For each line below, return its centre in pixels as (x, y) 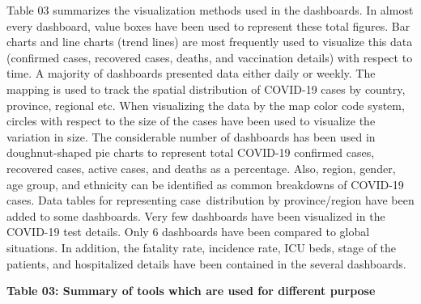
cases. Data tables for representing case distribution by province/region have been (210, 200)
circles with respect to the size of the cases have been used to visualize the (191, 121)
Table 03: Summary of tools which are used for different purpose (191, 291)
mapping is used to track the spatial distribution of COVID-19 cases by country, (206, 89)
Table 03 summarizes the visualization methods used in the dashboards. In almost (210, 10)
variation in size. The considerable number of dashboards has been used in (191, 136)
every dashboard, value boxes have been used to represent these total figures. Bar (208, 25)
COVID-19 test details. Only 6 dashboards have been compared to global (188, 232)
